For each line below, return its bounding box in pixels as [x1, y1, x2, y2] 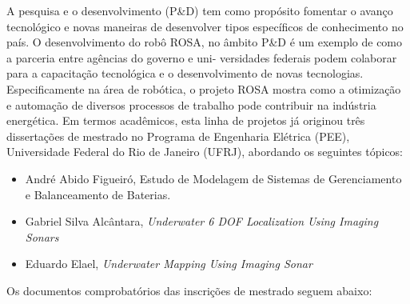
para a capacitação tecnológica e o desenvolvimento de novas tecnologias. [6, 65, 364, 82]
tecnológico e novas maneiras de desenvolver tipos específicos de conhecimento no [6, 18, 404, 34]
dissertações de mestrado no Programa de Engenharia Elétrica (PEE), [6, 127, 350, 144]
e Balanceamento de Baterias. [25, 186, 171, 202]
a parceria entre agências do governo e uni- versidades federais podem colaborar [6, 49, 397, 66]
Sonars [25, 228, 59, 245]
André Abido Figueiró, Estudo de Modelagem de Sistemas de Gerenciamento [25, 170, 402, 186]
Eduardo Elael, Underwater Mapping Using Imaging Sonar [25, 255, 312, 272]
